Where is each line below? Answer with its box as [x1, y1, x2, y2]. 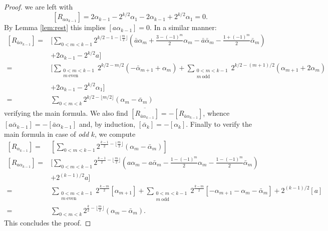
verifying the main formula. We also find [4, 108, 128, 118]
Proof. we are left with [4, 2, 73, 12]
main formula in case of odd [4, 129, 89, 139]
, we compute [95, 129, 136, 139]
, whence [203, 108, 230, 118]
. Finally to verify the [186, 119, 252, 129]
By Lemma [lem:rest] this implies [4, 22, 106, 33]
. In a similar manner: [150, 22, 217, 33]
